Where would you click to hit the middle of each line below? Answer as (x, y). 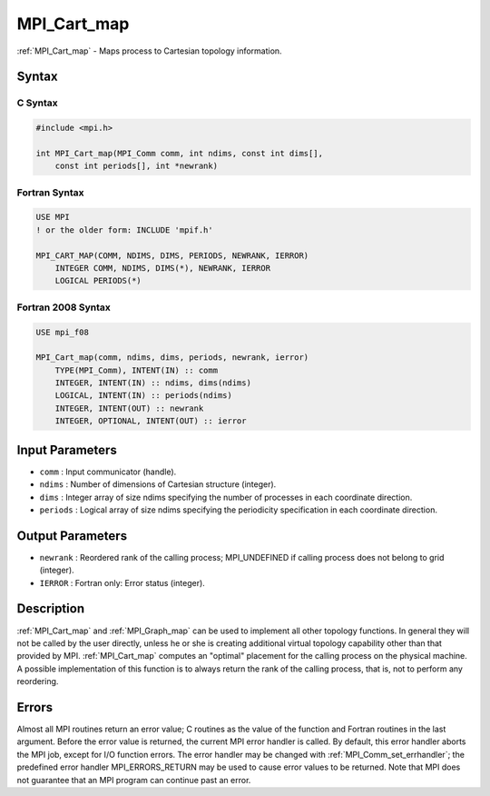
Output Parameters (72, 536)
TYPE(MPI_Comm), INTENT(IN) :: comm (136, 370)
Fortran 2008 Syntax (64, 307)
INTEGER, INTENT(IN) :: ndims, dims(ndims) (153, 383)
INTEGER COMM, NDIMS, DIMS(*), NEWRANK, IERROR (163, 268)
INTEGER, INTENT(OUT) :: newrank (129, 408)
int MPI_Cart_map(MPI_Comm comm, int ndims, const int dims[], (180, 153)
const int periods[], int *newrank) (136, 166)
